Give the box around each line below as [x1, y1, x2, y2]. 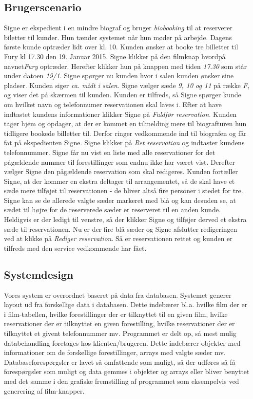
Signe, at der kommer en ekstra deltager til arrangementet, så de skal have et [4, 176, 235, 186]
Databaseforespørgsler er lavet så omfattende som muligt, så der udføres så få [4, 356, 235, 367]
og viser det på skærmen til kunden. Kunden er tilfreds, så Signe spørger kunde [4, 89, 241, 100]
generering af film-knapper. [4, 385, 85, 396]
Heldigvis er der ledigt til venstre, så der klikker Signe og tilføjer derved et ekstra [4, 214, 247, 224]
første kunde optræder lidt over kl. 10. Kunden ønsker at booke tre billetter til [4, 42, 238, 52]
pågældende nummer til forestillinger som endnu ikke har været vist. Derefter [4, 156, 235, 167]
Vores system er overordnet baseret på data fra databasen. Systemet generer [4, 289, 232, 300]
